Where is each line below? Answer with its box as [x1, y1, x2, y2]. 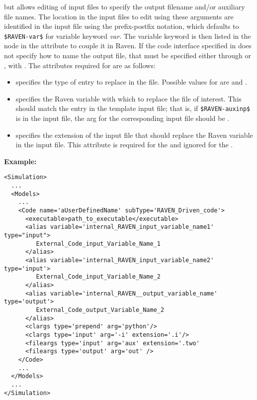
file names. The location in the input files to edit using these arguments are [4, 11, 234, 21]
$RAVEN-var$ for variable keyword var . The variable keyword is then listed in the [4, 30, 251, 41]
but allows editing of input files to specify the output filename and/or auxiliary [4, 1, 245, 11]
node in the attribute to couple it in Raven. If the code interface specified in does [4, 40, 252, 51]
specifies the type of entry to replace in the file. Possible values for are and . [15, 77, 247, 87]
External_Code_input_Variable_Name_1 [36, 240, 161, 247]
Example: [4, 156, 37, 166]
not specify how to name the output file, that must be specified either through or [4, 50, 251, 61]
